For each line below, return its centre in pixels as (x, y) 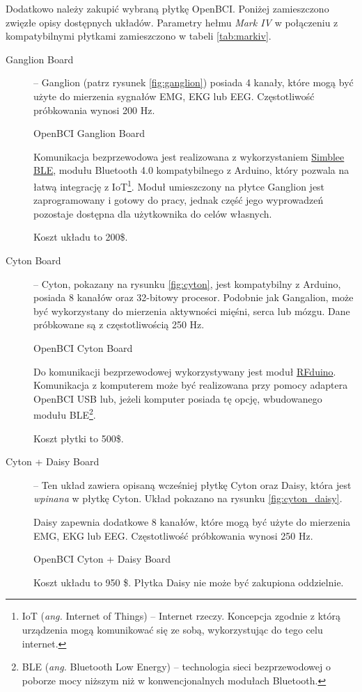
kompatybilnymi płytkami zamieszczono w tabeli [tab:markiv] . (139, 36)
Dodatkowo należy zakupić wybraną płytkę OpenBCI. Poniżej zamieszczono (167, 8)
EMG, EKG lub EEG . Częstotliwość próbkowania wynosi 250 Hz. (173, 535)
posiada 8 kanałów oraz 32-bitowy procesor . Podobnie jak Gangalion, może (194, 297)
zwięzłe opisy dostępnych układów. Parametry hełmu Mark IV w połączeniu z (172, 22)
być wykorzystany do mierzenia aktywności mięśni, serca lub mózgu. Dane (192, 311)
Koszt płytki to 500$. (79, 438)
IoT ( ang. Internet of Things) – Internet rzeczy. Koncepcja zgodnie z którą (181, 616)
